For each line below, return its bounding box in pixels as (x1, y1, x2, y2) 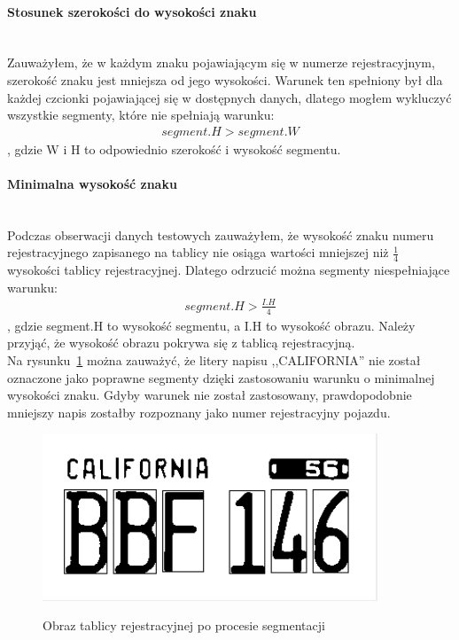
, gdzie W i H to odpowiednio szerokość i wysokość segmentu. (7, 139, 341, 158)
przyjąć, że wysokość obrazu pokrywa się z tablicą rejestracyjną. (7, 333, 355, 352)
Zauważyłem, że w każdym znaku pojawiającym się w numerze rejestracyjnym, (7, 53, 435, 72)
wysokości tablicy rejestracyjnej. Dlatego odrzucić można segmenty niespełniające (7, 261, 450, 279)
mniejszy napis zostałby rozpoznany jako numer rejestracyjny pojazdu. (7, 402, 391, 421)
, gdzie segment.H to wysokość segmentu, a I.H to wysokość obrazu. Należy (7, 316, 416, 334)
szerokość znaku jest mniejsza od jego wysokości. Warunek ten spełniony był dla (7, 70, 443, 89)
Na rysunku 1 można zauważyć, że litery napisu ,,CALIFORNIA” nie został (7, 350, 421, 369)
